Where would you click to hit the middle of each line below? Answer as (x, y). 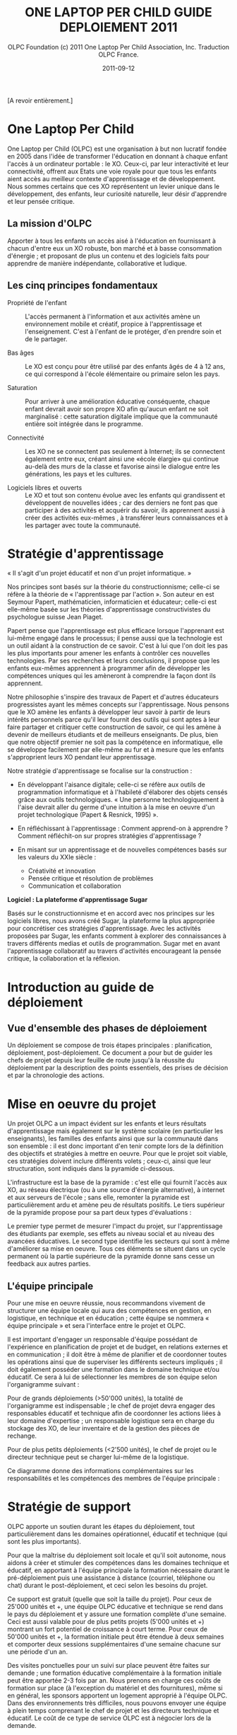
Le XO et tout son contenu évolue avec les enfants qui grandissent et (125, 495)
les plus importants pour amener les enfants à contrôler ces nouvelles (109, 653)
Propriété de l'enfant (37, 302)
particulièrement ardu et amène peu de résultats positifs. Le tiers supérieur (116, 1205)
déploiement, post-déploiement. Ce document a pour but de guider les (110, 1053)
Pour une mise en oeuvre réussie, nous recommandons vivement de (107, 1303)
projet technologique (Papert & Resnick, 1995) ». (88, 815)
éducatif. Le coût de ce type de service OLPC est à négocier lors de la (109, 1718)
